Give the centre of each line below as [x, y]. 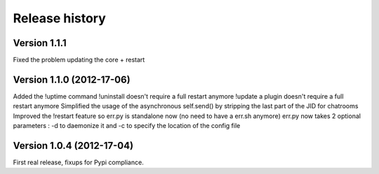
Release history [60, 18]
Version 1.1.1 [40, 43]
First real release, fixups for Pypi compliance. [78, 162]
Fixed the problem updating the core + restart [79, 60]
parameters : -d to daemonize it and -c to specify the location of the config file [127, 126]
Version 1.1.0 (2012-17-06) [72, 79]
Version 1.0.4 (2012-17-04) [73, 146]
